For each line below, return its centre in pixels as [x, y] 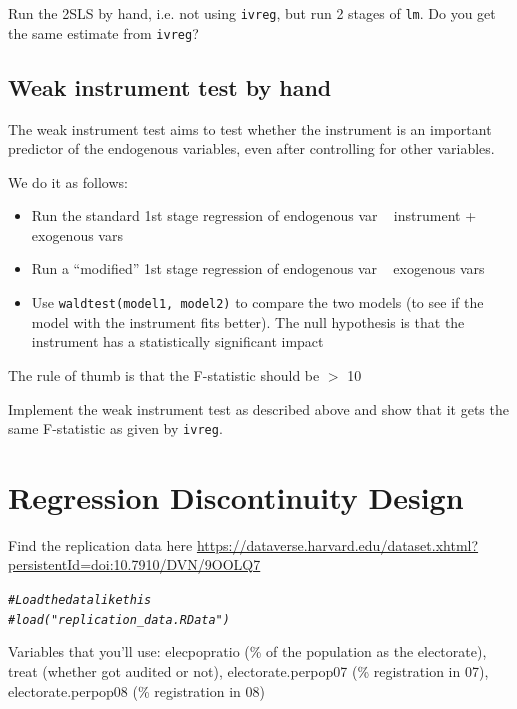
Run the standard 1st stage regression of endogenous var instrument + [254, 215]
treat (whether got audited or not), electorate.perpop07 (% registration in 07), [248, 670]
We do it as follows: [68, 181]
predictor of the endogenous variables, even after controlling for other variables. [251, 148]
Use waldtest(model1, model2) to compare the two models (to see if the [257, 302]
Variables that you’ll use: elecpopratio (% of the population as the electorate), [247, 651]
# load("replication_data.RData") [119, 619]
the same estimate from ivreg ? [103, 32]
